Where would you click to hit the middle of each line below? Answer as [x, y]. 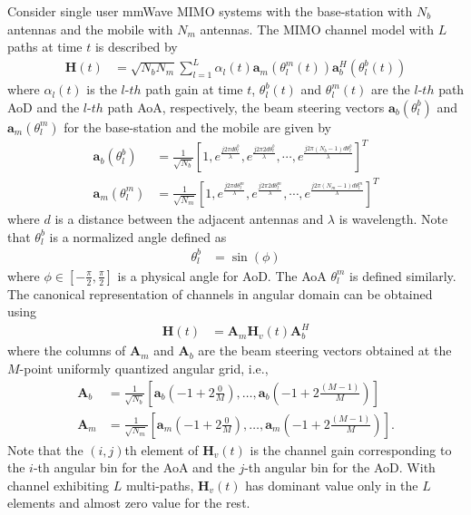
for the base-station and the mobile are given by [197, 126]
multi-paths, [160, 485]
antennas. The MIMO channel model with [317, 29]
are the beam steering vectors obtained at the [325, 350]
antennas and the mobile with [90, 29]
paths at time [45, 47]
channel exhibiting [59, 485]
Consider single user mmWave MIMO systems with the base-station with [210, 11]
